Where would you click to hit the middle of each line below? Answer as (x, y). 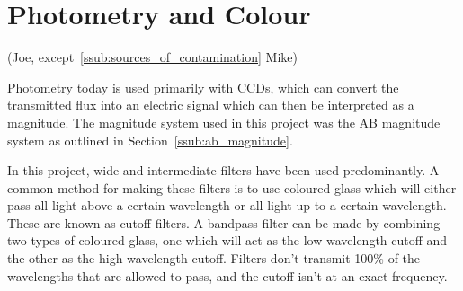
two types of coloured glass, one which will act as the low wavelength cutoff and (227, 240)
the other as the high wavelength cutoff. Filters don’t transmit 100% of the (214, 258)
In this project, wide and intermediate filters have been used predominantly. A (223, 170)
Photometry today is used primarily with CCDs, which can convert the (203, 87)
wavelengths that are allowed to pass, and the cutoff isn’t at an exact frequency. (227, 275)
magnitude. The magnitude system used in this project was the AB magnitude (224, 122)
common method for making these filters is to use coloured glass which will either (232, 187)
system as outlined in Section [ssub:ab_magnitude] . (150, 140)
